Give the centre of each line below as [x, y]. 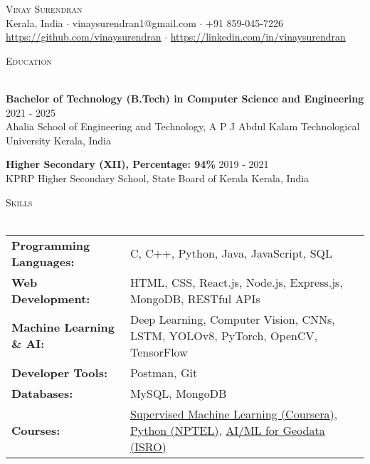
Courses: [36, 430]
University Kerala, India [58, 140]
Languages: [43, 261]
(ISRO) [148, 446]
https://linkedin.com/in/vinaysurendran [258, 37]
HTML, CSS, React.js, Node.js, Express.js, [236, 282]
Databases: [42, 393]
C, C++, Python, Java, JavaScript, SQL [231, 253]
